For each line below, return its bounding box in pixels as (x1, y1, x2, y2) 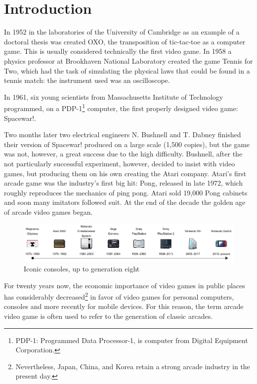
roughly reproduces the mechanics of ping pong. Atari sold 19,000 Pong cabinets (4, 187, 248, 197)
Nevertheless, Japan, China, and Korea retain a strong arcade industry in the (15, 361, 250, 371)
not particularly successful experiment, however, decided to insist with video (4, 158, 235, 168)
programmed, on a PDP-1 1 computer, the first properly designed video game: (4, 102, 238, 113)
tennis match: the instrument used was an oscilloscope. (4, 75, 170, 85)
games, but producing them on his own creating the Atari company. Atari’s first (4, 168, 247, 178)
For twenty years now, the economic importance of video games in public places (4, 280, 245, 290)
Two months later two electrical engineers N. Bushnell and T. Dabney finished (4, 129, 241, 140)
